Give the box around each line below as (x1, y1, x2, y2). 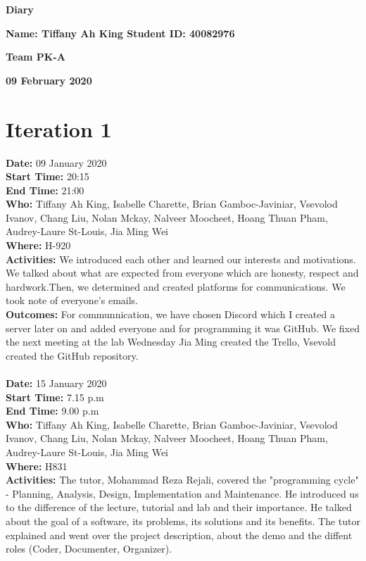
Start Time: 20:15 (6, 169, 89, 184)
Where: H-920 (6, 238, 71, 253)
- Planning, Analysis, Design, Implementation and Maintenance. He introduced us (6, 486, 359, 500)
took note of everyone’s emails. (6, 293, 139, 308)
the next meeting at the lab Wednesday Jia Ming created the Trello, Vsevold (6, 334, 336, 349)
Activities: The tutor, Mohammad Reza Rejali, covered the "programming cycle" (6, 472, 359, 487)
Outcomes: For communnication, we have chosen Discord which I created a (6, 307, 335, 322)
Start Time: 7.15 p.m (6, 389, 104, 404)
